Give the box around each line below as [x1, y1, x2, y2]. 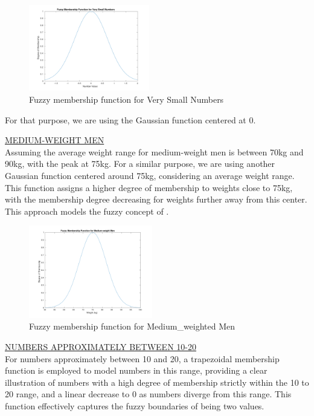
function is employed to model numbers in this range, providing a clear [5, 364, 268, 377]
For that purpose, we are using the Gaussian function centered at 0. [5, 113, 256, 126]
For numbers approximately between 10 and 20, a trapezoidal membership [5, 352, 280, 365]
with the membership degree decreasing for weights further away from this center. [5, 193, 307, 206]
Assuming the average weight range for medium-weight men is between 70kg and [5, 145, 304, 158]
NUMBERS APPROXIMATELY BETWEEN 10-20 [5, 340, 196, 353]
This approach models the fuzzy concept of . [5, 204, 169, 217]
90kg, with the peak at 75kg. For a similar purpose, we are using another [5, 157, 275, 170]
